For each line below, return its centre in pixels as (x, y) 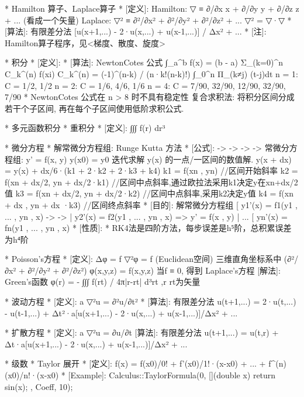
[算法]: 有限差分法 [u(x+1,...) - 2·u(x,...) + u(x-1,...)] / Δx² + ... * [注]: (136, 31)
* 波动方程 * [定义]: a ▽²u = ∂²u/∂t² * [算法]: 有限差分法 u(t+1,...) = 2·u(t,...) (151, 301)
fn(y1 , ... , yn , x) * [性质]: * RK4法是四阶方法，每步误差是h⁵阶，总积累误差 (148, 228)
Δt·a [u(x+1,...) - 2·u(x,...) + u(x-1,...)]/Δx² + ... (96, 344)
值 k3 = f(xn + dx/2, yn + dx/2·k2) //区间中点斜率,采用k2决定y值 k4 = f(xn (149, 193)
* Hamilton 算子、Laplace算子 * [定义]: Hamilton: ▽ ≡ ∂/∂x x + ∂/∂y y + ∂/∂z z (152, 8)
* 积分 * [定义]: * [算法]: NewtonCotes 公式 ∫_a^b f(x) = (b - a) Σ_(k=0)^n (144, 62)
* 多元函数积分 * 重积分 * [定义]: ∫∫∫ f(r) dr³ (85, 128)
